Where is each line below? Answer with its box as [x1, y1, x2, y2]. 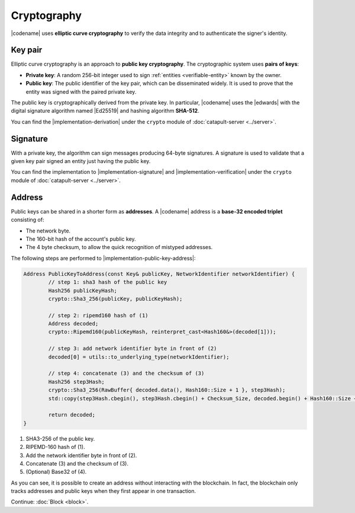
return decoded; [48, 412, 96, 418]
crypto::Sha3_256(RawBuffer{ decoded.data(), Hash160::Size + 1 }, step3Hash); [48, 387, 286, 394]
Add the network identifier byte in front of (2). [25, 451, 137, 459]
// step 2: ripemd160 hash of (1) [48, 312, 149, 318]
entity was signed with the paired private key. [25, 88, 137, 95]
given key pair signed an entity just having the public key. [11, 158, 151, 165]
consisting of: [11, 216, 44, 224]
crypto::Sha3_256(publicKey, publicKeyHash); [48, 295, 183, 302]
